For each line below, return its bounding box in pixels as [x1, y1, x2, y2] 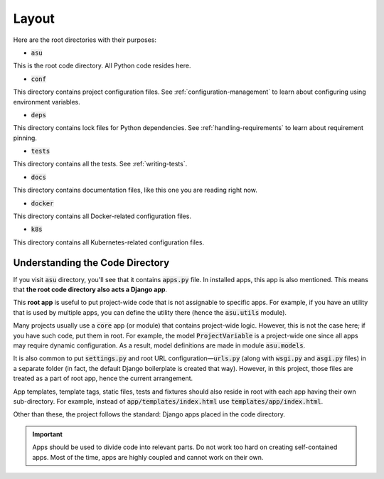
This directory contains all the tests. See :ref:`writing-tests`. [13, 160, 188, 168]
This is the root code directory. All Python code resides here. [13, 61, 191, 70]
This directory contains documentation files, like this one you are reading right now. [13, 185, 257, 195]
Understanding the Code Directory [13, 257, 170, 269]
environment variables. [13, 97, 81, 106]
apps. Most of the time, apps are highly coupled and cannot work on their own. [32, 453, 264, 461]
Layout [13, 11, 55, 26]
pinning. [13, 134, 37, 142]
